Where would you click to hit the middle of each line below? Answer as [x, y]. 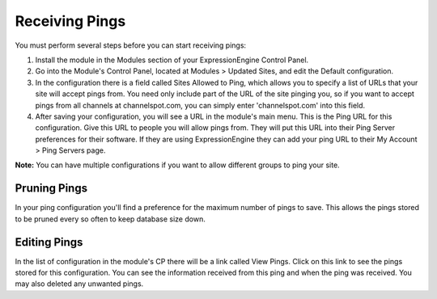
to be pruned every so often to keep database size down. [110, 219]
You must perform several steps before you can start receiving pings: [131, 45]
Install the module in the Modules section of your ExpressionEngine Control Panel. [172, 60]
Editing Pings [49, 242]
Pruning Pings [51, 189]
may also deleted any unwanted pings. [79, 284]
